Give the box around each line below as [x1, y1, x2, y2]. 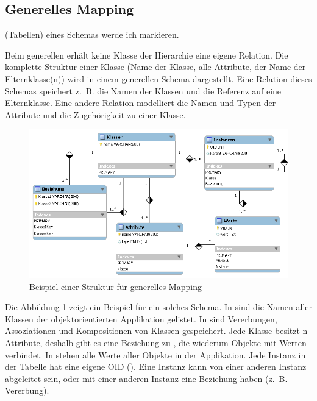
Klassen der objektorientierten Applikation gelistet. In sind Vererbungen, [5, 312, 277, 325]
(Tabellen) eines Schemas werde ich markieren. [5, 28, 179, 41]
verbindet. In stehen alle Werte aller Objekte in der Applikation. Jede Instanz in [5, 348, 306, 361]
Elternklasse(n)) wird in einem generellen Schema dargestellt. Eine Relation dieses [5, 72, 312, 85]
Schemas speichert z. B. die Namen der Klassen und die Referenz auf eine [5, 84, 282, 97]
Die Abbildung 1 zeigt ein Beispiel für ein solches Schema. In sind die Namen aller [5, 300, 312, 313]
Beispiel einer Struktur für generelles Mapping [29, 280, 202, 293]
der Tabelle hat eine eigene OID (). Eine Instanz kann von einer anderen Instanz [5, 360, 307, 373]
